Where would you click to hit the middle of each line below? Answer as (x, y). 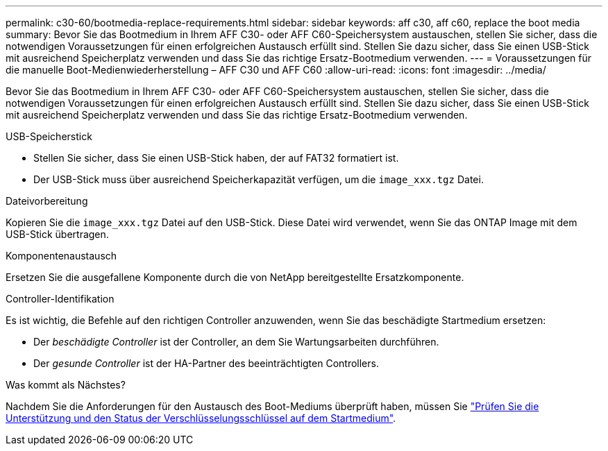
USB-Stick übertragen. (57, 234)
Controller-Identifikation (60, 299)
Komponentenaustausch (61, 256)
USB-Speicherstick (49, 136)
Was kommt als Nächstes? (66, 385)
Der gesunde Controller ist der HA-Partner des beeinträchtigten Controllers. (206, 363)
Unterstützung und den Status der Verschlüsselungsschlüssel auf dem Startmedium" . (201, 418)
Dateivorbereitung (47, 201)
